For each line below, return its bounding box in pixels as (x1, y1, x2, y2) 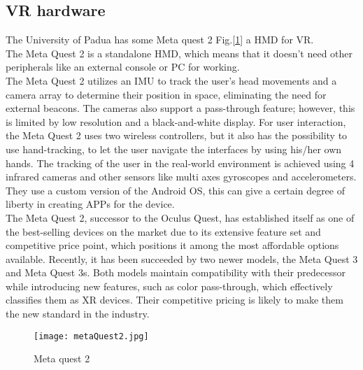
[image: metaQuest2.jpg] (34, 331, 149, 341)
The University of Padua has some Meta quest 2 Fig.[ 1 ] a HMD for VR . (6, 32, 314, 47)
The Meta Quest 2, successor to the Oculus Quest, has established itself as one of (6, 210, 355, 225)
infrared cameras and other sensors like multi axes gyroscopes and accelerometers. (6, 169, 357, 184)
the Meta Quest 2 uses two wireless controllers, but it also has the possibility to (6, 128, 348, 143)
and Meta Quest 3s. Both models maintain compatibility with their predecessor (6, 265, 346, 280)
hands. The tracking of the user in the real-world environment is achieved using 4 (6, 155, 355, 170)
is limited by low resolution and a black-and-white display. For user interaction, (6, 114, 346, 129)
